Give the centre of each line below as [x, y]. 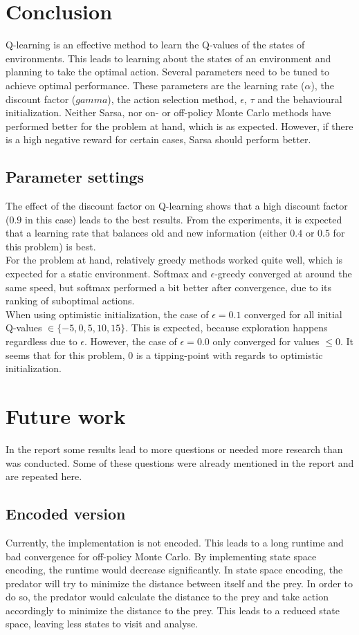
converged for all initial [293, 314]
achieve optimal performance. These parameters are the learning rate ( [155, 85]
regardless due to [42, 341]
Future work [66, 415]
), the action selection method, [172, 99]
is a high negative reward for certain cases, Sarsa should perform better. [158, 139]
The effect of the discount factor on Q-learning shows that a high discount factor [177, 206]
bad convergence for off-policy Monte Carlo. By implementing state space [161, 556]
